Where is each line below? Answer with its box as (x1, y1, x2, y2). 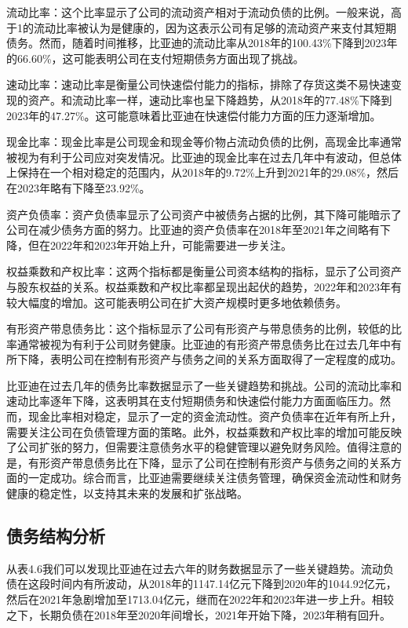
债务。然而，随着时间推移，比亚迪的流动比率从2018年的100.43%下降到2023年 (6, 35, 398, 51)
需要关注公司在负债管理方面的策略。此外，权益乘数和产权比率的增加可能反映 (6, 423, 402, 440)
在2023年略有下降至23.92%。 (6, 179, 151, 195)
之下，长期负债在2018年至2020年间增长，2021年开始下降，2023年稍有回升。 (6, 606, 391, 623)
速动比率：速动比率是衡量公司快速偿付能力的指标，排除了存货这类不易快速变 (6, 76, 402, 93)
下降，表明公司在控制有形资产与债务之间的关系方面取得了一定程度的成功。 (16, 351, 402, 367)
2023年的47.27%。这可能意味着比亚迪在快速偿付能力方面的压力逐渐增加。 (6, 107, 381, 123)
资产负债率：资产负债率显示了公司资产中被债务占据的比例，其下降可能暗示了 (6, 206, 402, 222)
